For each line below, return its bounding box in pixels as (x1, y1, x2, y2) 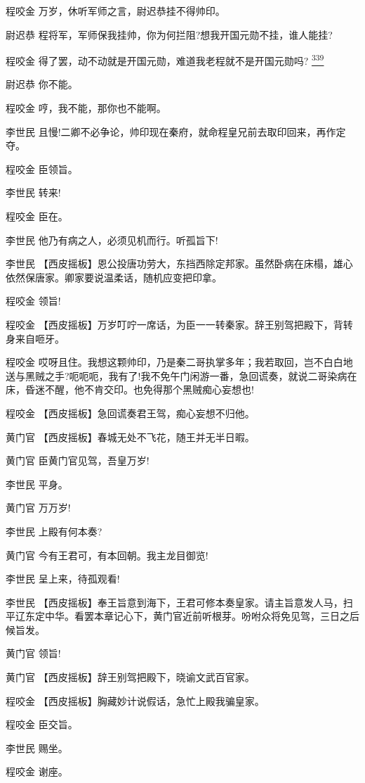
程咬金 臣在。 (6, 209, 68, 223)
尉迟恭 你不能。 (6, 77, 78, 91)
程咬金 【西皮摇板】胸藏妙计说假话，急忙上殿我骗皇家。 (6, 693, 265, 708)
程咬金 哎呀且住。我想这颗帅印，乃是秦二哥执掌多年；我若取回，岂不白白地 (6, 355, 353, 369)
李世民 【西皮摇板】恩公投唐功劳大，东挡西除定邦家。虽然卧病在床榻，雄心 (6, 256, 353, 271)
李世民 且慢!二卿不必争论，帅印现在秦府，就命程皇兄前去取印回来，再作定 (6, 124, 346, 139)
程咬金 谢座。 (6, 764, 68, 779)
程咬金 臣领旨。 (6, 161, 78, 176)
